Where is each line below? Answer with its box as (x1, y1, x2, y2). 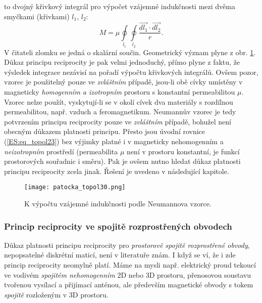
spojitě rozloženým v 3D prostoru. (4, 289, 109, 299)
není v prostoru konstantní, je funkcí (127, 146, 240, 156)
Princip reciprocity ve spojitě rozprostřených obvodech (4, 220, 232, 232)
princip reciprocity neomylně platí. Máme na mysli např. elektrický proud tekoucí (4, 259, 256, 270)
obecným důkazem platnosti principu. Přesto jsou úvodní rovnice (4, 126, 205, 137)
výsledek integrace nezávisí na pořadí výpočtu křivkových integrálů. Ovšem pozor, (4, 66, 258, 77)
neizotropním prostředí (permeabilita (4, 146, 118, 156)
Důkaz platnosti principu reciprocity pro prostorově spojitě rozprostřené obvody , (4, 239, 250, 250)
